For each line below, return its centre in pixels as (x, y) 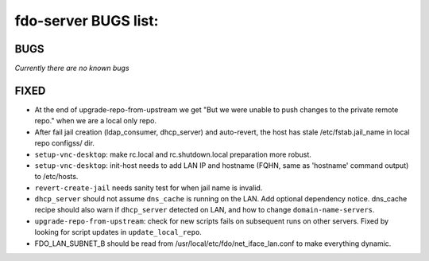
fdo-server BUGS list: (87, 21)
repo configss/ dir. (65, 143)
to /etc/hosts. (56, 177)
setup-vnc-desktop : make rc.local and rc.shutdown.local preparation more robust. (173, 154)
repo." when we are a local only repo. (95, 121)
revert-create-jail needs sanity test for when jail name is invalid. (149, 188)
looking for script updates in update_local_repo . (118, 232)
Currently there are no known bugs (72, 68)
